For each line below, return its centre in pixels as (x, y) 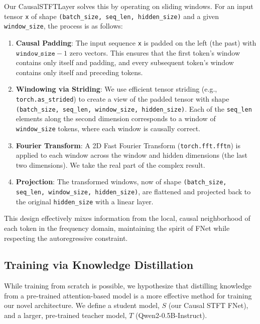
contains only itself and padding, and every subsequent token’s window (125, 62)
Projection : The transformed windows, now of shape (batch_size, (121, 182)
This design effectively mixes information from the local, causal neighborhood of (127, 218)
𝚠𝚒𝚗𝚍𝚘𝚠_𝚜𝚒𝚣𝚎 (35, 53)
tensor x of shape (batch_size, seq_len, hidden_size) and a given (112, 16)
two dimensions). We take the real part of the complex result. (110, 165)
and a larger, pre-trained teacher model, (66, 315)
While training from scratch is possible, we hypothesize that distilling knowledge (128, 286)
